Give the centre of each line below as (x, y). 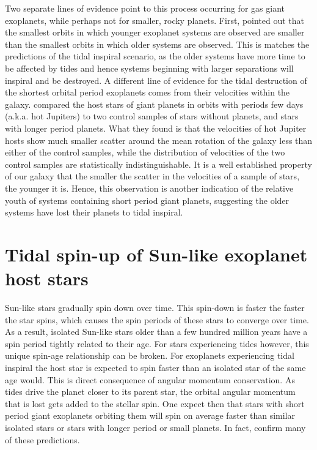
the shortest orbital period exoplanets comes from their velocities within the (148, 92)
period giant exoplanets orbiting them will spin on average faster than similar (150, 415)
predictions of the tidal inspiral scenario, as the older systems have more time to (155, 56)
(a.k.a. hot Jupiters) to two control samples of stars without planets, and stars (152, 116)
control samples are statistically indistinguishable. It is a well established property (158, 164)
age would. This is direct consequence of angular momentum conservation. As (150, 379)
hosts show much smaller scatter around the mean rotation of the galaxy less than (159, 140)
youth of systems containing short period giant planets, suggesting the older (147, 200)
